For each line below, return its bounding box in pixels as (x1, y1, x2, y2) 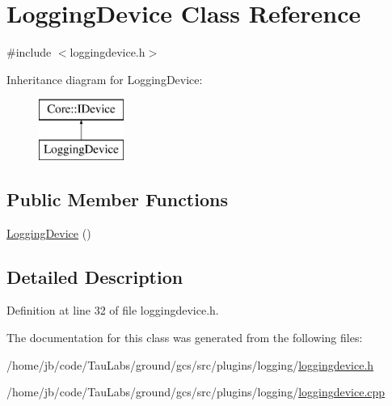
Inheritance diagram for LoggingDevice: (6, 70, 203, 87)
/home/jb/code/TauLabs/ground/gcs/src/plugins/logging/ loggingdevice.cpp (6, 383, 386, 400)
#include (6, 44, 52, 61)
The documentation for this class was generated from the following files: (6, 329, 363, 346)
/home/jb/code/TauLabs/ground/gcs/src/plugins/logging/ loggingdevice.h (6, 356, 374, 373)
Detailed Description (6, 264, 183, 289)
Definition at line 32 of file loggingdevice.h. (6, 302, 219, 319)
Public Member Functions (6, 186, 228, 211)
